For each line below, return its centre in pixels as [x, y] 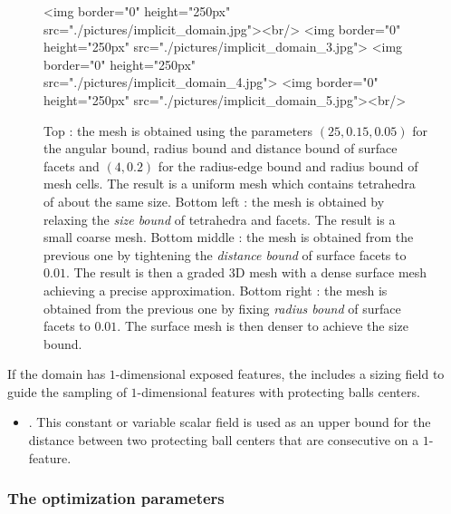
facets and [72, 165]
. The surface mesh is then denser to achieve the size [263, 326]
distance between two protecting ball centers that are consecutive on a [224, 440]
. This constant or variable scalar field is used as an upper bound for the [230, 422]
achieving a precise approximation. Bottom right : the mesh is [216, 290]
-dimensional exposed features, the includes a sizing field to [280, 374]
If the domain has [57, 374]
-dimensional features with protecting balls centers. [278, 391]
